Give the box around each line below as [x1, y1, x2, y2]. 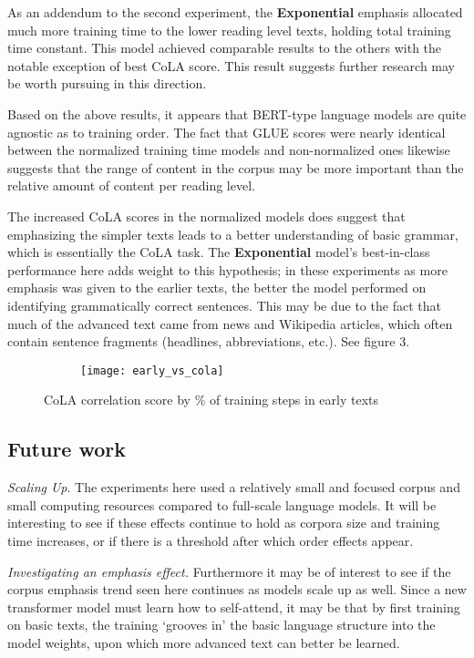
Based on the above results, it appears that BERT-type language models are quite [7, 104, 467, 123]
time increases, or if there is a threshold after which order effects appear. [7, 530, 414, 550]
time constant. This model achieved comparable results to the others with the [7, 38, 442, 57]
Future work [7, 435, 127, 463]
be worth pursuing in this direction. [7, 74, 207, 93]
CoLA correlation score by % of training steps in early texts [44, 390, 379, 409]
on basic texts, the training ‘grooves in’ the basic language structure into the [7, 615, 436, 634]
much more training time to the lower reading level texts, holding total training [7, 20, 451, 39]
